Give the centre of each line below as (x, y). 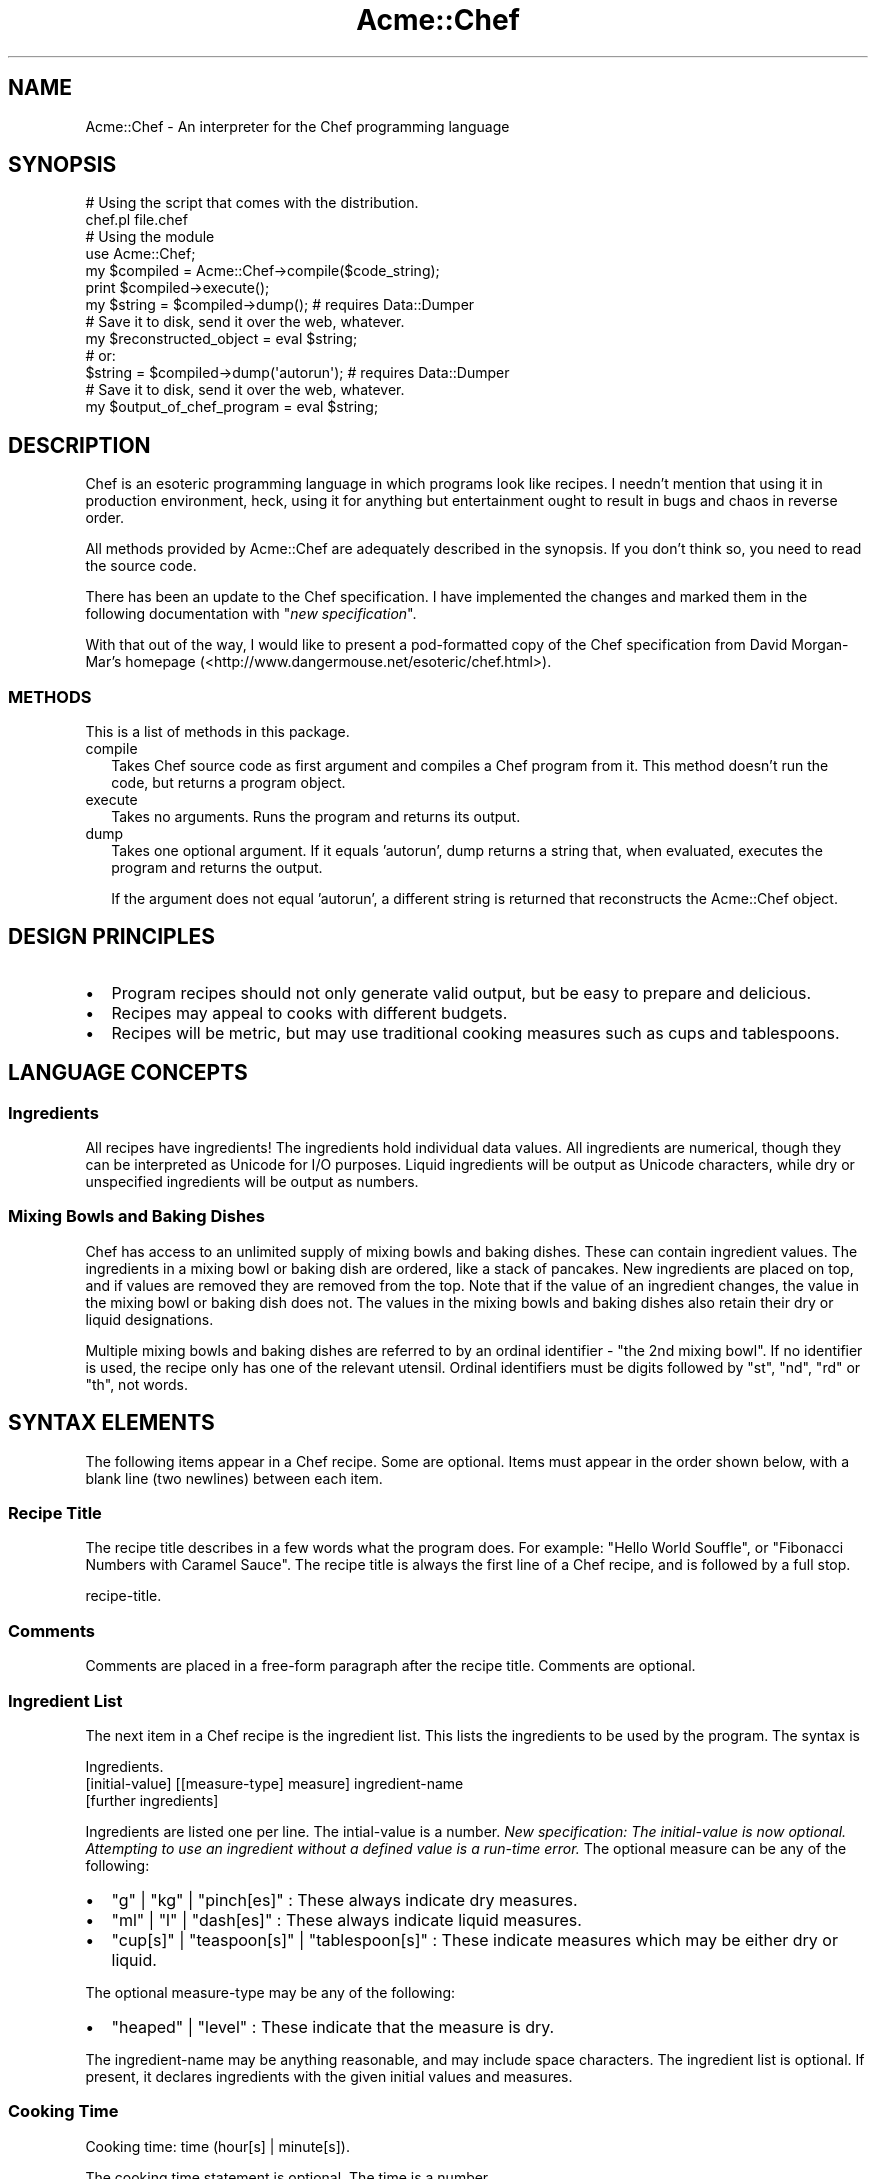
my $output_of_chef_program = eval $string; (232, 407)
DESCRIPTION (79, 445)
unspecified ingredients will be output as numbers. (252, 1182)
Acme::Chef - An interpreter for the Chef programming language (297, 126)
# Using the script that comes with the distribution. (252, 203)
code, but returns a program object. (228, 783)
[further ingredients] (152, 1800)
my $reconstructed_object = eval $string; (221, 339)
